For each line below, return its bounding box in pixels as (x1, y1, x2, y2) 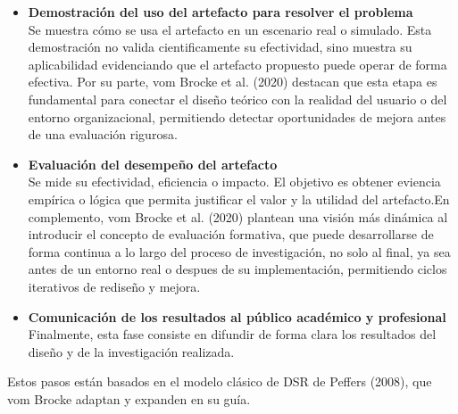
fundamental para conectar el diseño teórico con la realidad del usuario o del (28, 89, 447, 108)
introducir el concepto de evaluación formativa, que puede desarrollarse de (28, 225, 434, 244)
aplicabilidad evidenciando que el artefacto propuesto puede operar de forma (28, 54, 447, 73)
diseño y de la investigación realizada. (28, 342, 235, 360)
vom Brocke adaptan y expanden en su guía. (7, 389, 251, 408)
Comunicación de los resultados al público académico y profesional (28, 307, 446, 326)
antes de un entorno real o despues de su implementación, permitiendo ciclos (28, 260, 447, 278)
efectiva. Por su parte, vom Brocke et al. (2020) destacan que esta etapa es (28, 72, 437, 91)
